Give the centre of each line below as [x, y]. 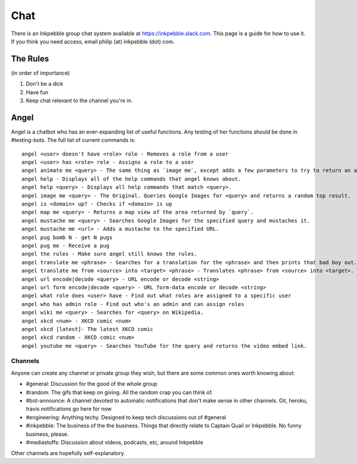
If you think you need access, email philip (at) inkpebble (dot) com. [93, 41]
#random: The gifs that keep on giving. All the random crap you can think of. [120, 392]
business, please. [47, 434]
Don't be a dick [45, 84]
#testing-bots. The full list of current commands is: [73, 140]
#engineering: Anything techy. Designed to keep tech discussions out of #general [126, 417]
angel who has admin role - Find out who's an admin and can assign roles [133, 304]
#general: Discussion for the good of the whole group [92, 384]
